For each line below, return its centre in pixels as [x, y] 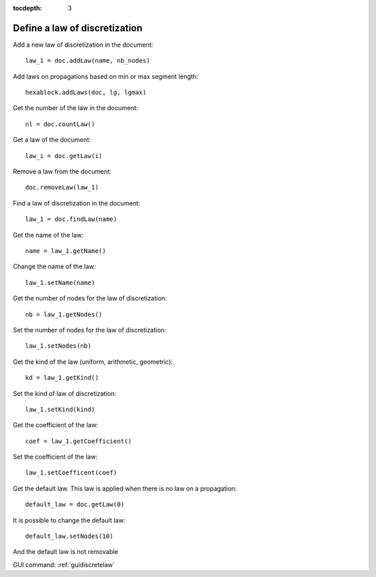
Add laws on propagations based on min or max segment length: [105, 76]
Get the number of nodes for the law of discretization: [90, 298]
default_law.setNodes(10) [70, 536]
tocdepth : [28, 8]
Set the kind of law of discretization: [64, 393]
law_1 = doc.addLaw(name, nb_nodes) [88, 61]
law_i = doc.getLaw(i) [64, 156]
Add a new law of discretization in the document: [83, 45]
